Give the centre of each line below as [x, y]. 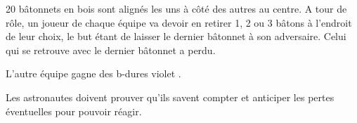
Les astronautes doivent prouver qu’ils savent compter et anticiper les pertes [170, 97]
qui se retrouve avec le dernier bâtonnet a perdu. [111, 50]
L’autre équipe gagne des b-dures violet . [93, 73]
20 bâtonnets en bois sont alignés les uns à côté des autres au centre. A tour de [176, 8]
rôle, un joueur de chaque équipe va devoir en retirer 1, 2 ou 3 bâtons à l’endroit [179, 22]
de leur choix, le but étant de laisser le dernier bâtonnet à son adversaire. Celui [176, 36]
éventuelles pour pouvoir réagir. [74, 111]
